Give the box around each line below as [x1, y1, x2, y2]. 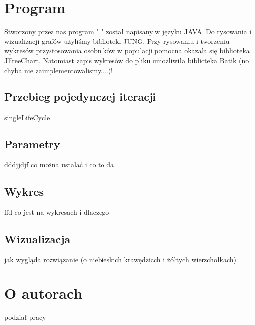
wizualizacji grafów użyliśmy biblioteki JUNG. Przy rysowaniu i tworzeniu [4, 36, 230, 46]
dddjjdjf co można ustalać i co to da [4, 160, 114, 170]
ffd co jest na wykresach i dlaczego [4, 206, 109, 217]
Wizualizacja [4, 231, 71, 246]
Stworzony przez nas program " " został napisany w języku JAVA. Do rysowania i [4, 26, 252, 37]
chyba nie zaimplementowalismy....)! [4, 65, 113, 75]
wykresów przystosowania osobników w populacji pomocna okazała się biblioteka [4, 45, 250, 56]
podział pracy [4, 312, 46, 322]
